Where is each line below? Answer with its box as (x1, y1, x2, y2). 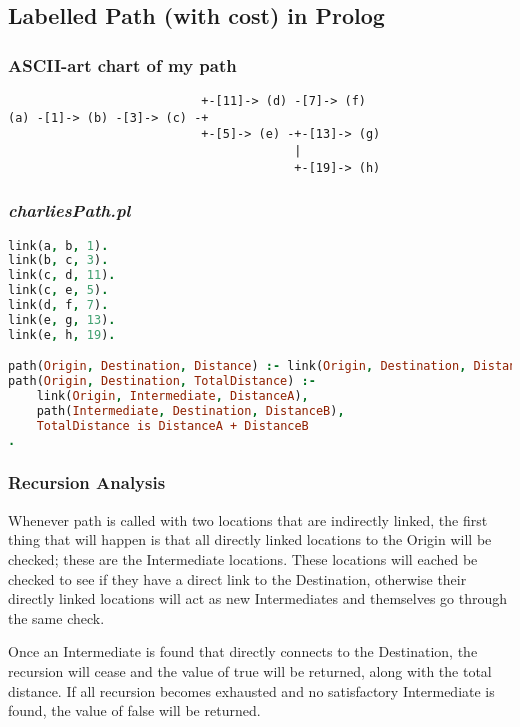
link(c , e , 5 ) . (8, 283, 109, 298)
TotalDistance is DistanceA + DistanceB (36, 418, 309, 433)
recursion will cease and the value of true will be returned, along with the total (8, 660, 492, 681)
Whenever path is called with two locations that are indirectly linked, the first (8, 509, 488, 530)
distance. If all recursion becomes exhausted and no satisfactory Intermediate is (8, 680, 495, 701)
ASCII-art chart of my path (8, 52, 237, 77)
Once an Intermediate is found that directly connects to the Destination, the (8, 641, 478, 662)
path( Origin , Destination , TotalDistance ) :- (8, 374, 316, 389)
